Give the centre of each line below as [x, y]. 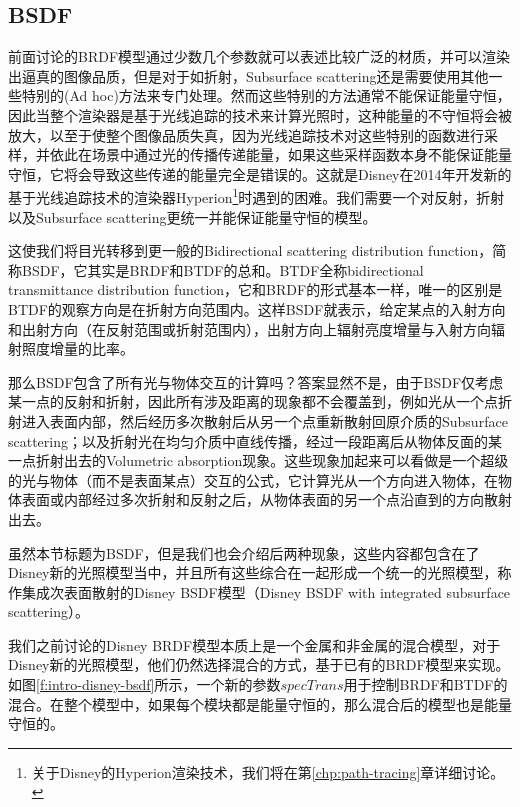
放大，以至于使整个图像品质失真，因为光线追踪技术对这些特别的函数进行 [246, 134]
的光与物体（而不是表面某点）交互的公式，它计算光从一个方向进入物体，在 [253, 479]
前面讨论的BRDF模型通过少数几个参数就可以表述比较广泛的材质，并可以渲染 [259, 56]
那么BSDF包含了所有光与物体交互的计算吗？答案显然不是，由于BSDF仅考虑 [256, 381]
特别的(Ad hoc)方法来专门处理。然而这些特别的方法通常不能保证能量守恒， [266, 95]
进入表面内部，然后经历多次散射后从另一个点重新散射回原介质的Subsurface [264, 420]
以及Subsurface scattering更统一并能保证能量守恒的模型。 [192, 216]
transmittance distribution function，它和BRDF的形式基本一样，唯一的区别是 [255, 289]
